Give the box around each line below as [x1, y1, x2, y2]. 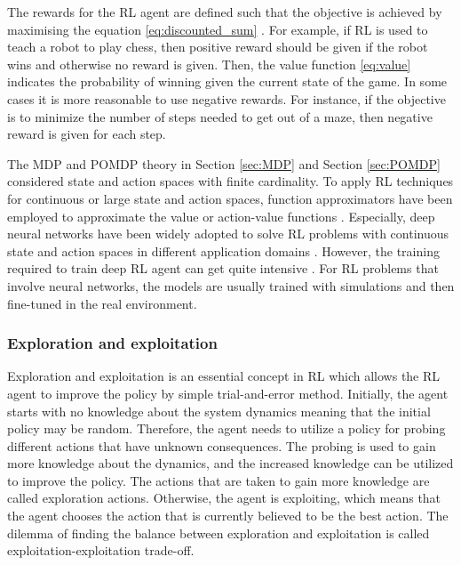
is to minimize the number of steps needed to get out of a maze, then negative [7, 107, 433, 125]
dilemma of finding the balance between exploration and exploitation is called [7, 523, 430, 542]
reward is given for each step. [7, 125, 166, 143]
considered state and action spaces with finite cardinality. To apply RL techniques [7, 172, 454, 190]
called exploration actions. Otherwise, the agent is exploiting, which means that [7, 488, 441, 507]
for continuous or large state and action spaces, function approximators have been [7, 189, 453, 207]
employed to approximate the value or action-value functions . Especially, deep [7, 206, 435, 225]
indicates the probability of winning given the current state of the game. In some [7, 72, 448, 91]
